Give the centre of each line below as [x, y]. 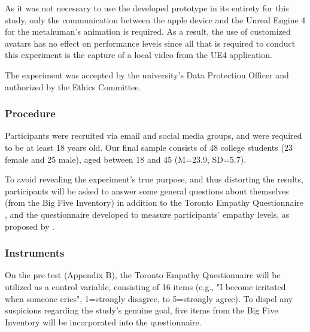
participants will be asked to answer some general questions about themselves [147, 191]
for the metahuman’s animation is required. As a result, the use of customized [148, 31]
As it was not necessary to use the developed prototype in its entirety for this [147, 8]
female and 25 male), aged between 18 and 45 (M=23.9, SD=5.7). [126, 159]
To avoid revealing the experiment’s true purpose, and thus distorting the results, [154, 179]
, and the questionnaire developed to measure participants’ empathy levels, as [147, 214]
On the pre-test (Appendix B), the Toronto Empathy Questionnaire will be [143, 275]
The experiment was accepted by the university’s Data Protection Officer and [147, 74]
